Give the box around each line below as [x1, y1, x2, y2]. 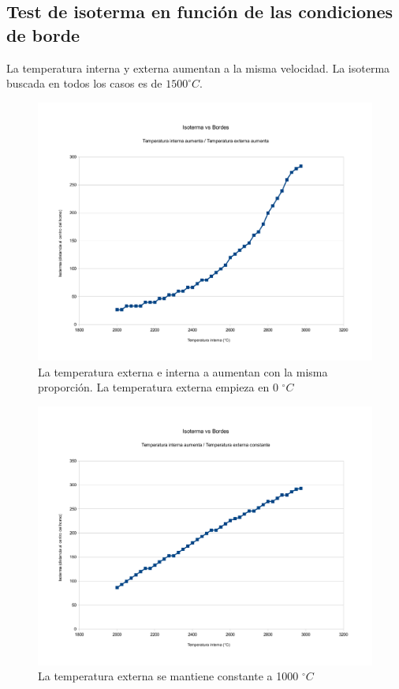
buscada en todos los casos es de [6, 75, 162, 92]
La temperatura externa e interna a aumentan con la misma [38, 363, 328, 380]
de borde [6, 22, 80, 47]
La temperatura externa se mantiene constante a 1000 [38, 668, 299, 684]
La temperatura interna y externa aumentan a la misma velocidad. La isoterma [6, 59, 390, 76]
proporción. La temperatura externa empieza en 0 [38, 379, 278, 395]
